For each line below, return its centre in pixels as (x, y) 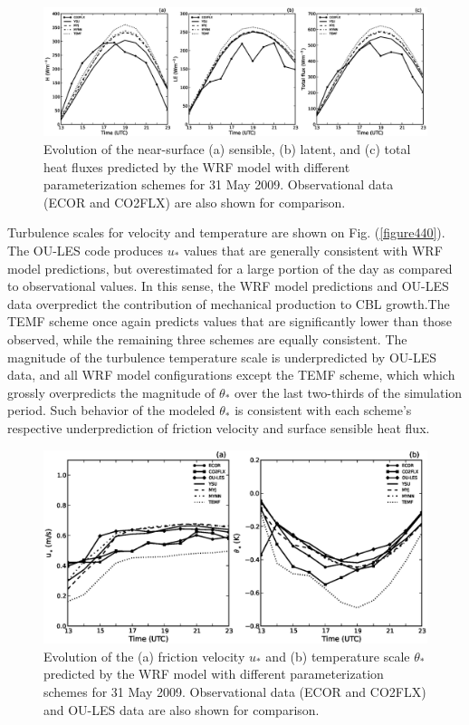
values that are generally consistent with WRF (313, 250)
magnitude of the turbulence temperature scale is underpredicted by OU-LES (222, 357)
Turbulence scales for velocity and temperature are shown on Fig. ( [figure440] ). (226, 232)
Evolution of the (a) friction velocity (144, 656)
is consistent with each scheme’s (323, 410)
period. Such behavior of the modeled (111, 410)
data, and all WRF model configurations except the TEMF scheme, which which (231, 375)
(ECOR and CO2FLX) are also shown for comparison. (195, 202)
